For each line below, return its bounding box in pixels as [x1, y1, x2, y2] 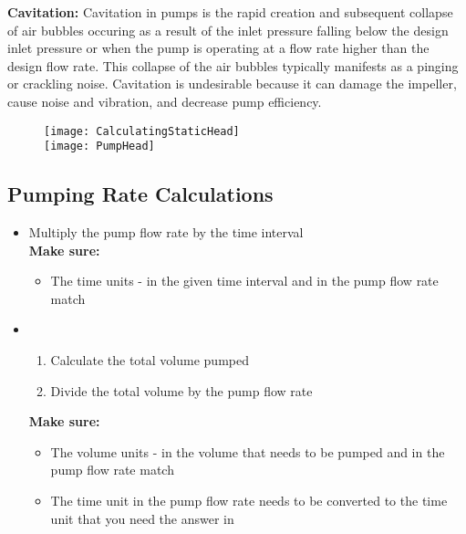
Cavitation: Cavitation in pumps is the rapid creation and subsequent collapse [7, 3, 453, 21]
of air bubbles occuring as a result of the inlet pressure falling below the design [7, 20, 449, 39]
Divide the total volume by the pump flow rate [50, 381, 313, 400]
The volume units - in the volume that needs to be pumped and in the [50, 442, 445, 461]
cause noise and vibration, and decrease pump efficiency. [7, 91, 322, 110]
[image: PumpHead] [44, 140, 155, 153]
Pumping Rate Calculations [7, 180, 274, 208]
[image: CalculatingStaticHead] [44, 124, 240, 138]
